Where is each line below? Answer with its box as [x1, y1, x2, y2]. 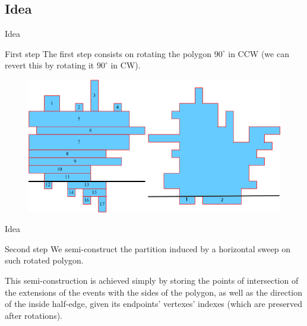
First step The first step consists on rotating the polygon [5, 47, 212, 59]
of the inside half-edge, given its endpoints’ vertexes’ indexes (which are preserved [5, 297, 303, 310]
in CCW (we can [228, 47, 289, 59]
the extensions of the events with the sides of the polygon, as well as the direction [5, 286, 303, 298]
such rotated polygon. [5, 254, 84, 267]
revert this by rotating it [5, 59, 94, 71]
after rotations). [5, 309, 63, 321]
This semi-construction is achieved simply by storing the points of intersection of [5, 274, 299, 287]
